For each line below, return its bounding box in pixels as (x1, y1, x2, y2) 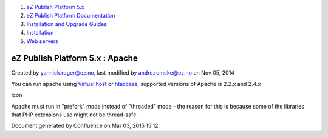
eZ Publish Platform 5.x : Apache (11, 53, 138, 64)
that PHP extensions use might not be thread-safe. (11, 111, 138, 118)
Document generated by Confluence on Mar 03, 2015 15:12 (11, 122, 159, 130)
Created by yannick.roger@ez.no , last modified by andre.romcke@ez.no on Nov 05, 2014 (11, 69, 235, 76)
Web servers (26, 37, 59, 45)
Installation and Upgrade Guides (26, 20, 108, 27)
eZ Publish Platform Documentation (26, 12, 115, 19)
